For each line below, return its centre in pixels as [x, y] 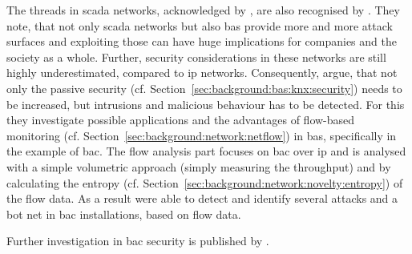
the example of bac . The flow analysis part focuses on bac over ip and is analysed [206, 151]
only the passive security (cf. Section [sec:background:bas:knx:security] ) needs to [204, 88]
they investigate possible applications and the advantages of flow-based [181, 120]
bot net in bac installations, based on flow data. [124, 214]
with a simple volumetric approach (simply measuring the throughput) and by [199, 166]
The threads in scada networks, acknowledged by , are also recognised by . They [203, 10]
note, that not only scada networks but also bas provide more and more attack [200, 25]
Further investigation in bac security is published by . [138, 241]
